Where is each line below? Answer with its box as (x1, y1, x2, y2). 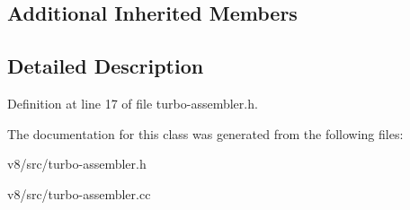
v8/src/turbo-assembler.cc (7, 184, 151, 203)
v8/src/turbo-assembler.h (7, 154, 147, 173)
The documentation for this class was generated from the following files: (7, 124, 404, 143)
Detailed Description (7, 52, 204, 80)
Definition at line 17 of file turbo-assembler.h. (7, 93, 258, 112)
